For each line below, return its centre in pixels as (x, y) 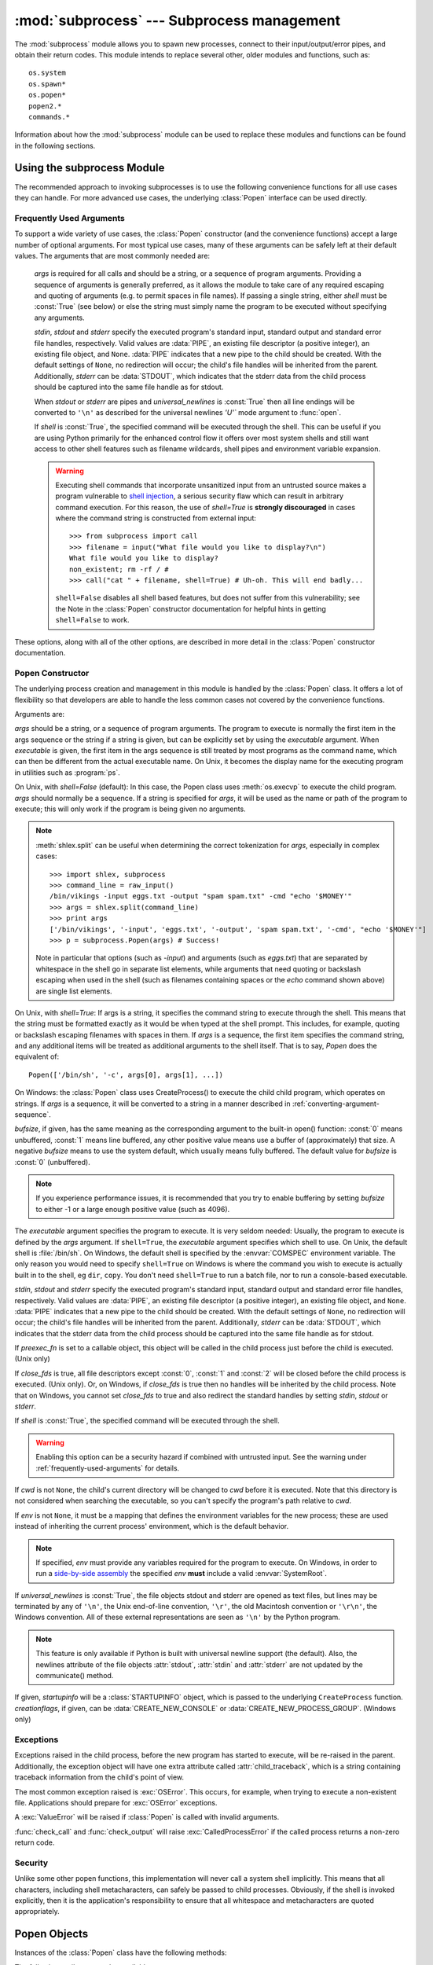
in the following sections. (55, 145)
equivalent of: (37, 1056)
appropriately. (37, 1912)
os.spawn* (47, 84)
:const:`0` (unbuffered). (52, 1162)
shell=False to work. (92, 620)
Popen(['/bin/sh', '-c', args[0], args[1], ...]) (126, 1074)
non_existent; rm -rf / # (119, 569)
